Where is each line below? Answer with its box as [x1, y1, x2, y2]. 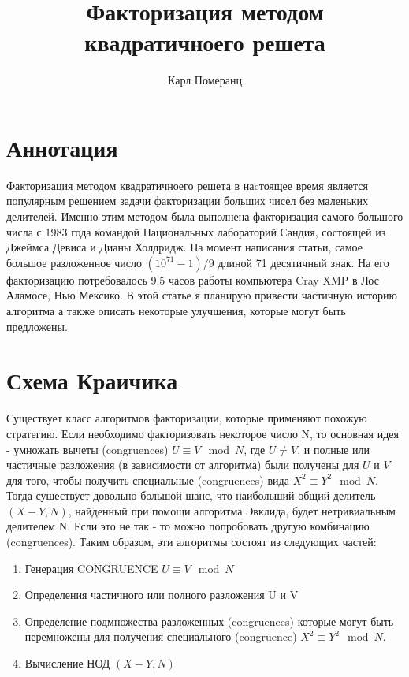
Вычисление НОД [24, 655, 110, 671]
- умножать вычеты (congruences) [6, 441, 169, 457]
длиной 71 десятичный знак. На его [218, 254, 389, 270]
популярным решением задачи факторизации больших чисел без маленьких [6, 192, 369, 209]
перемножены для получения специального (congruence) [24, 628, 297, 645]
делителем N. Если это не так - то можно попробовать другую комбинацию [6, 518, 370, 534]
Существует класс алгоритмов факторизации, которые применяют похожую [6, 410, 367, 426]
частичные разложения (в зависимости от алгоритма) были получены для [6, 456, 359, 473]
